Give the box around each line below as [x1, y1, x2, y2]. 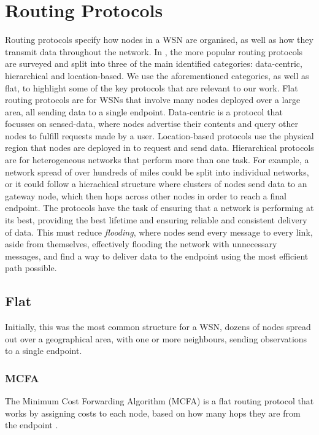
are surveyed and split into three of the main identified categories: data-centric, [5, 57, 302, 70]
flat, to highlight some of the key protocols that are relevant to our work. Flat [5, 81, 298, 94]
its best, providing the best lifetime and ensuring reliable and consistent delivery [5, 214, 307, 226]
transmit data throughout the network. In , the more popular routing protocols [5, 45, 303, 58]
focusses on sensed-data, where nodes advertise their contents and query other [5, 117, 298, 130]
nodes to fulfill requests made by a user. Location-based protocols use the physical [5, 129, 314, 142]
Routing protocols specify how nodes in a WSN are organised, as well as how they [5, 33, 313, 46]
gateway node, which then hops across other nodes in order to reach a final [5, 189, 286, 202]
